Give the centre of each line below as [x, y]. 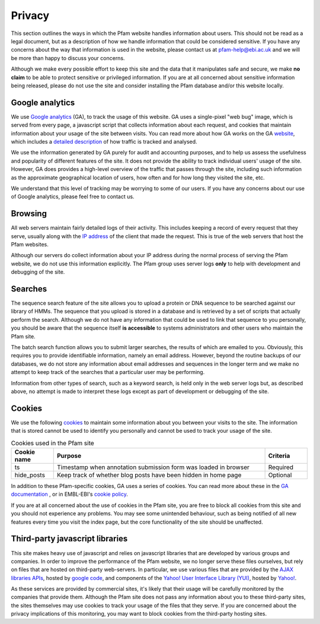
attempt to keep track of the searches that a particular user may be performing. [108, 372]
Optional [280, 475]
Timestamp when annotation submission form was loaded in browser [153, 467]
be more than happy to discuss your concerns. [68, 58]
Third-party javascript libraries [69, 539]
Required [281, 467]
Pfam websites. [30, 244]
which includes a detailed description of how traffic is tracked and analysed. [104, 141]
